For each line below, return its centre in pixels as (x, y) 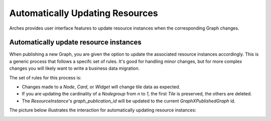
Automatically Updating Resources (84, 13)
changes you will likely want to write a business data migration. (75, 68)
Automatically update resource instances (75, 42)
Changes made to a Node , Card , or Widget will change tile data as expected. (101, 87)
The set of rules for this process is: (45, 77)
